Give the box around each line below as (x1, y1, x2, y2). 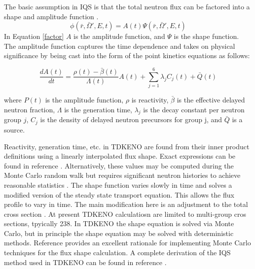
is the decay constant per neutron (143, 104, 245, 114)
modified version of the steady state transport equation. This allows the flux (4, 189, 234, 200)
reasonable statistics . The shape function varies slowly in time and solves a (4, 179, 232, 190)
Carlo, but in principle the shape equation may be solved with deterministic (4, 228, 234, 238)
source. (4, 124, 25, 134)
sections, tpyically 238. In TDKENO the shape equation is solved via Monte (4, 218, 234, 229)
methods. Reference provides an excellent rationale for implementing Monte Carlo (4, 237, 251, 248)
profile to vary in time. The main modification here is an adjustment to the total (4, 199, 248, 209)
